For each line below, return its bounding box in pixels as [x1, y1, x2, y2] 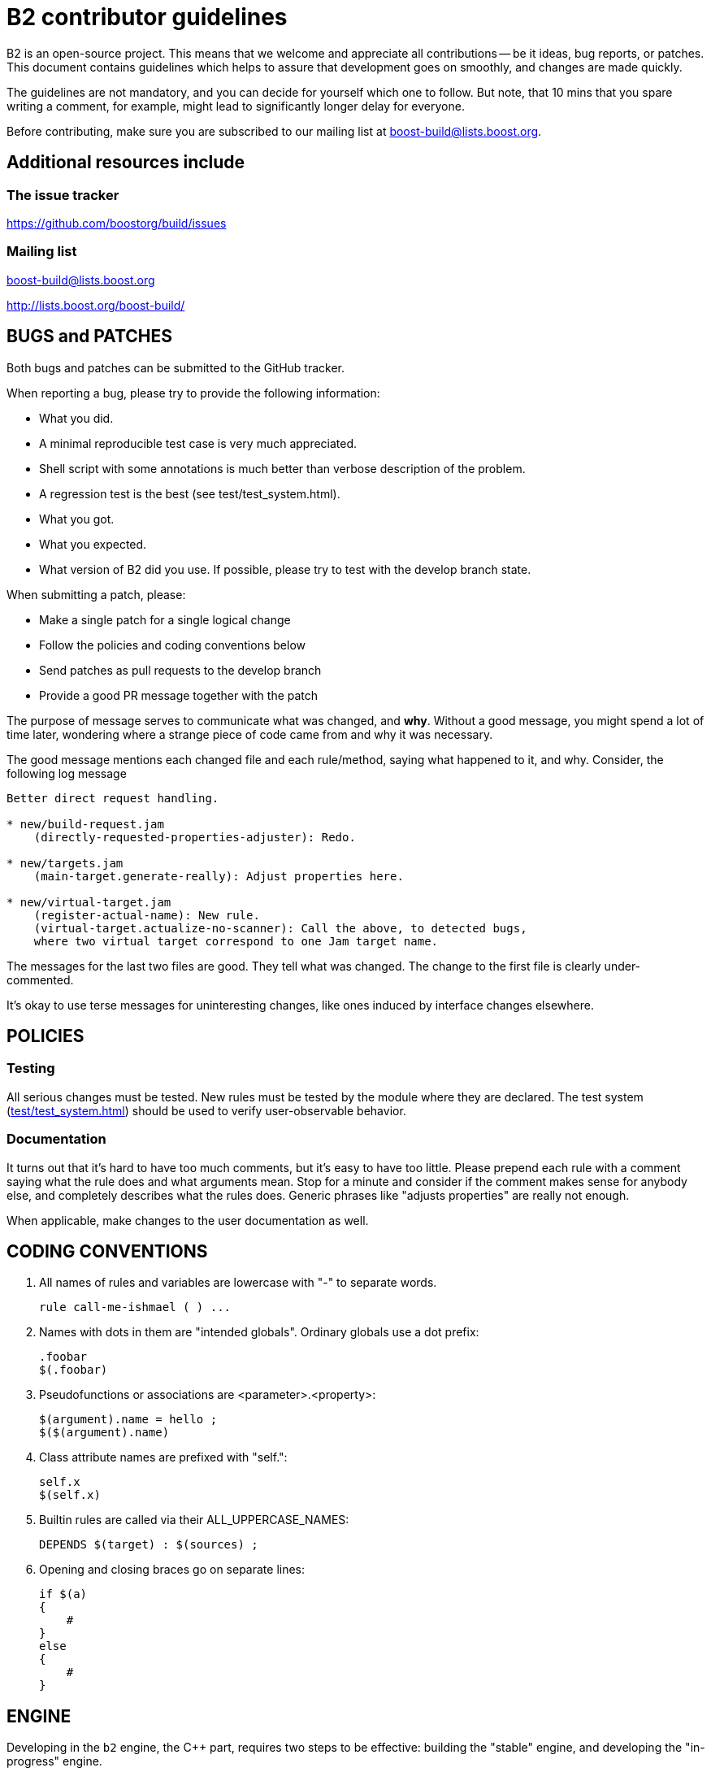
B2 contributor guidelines [7, 3, 288, 31]
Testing [7, 1060, 55, 1077]
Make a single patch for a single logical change [39, 612, 291, 627]
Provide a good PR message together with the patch [39, 688, 319, 702]
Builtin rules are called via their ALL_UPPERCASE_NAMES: [39, 1513, 349, 1527]
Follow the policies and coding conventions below [39, 637, 306, 652]
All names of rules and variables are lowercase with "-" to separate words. [39, 1275, 437, 1290]
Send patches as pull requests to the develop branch [39, 662, 322, 677]
